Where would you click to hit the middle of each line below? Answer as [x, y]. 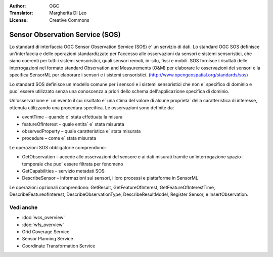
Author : [18, 6]
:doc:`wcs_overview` [43, 218]
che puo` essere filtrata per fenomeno [84, 164]
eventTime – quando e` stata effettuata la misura [72, 117]
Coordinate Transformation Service [59, 246]
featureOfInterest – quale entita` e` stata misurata [73, 124]
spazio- [235, 157]
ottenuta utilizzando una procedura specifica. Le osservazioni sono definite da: [92, 108]
